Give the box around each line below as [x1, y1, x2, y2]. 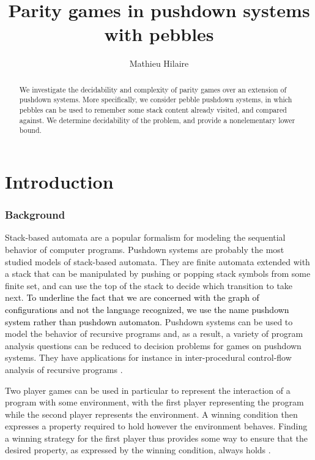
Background [5, 207, 65, 222]
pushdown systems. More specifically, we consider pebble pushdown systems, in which [19, 94, 292, 105]
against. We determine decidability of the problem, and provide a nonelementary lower [19, 115, 295, 125]
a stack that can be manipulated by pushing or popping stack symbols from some [5, 267, 311, 280]
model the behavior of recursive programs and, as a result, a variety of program [5, 327, 303, 340]
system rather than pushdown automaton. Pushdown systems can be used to [5, 315, 293, 328]
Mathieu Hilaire [129, 57, 189, 70]
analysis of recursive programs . [5, 363, 123, 375]
